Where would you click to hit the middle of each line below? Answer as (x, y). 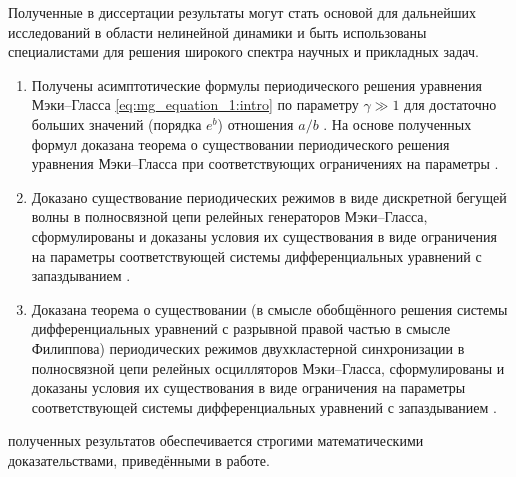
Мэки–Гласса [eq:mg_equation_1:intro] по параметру (195, 104)
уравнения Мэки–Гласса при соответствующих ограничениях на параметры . (265, 163)
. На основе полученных (397, 123)
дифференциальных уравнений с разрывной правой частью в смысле (241, 328)
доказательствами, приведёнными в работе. (139, 459)
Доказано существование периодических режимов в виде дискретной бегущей (269, 196)
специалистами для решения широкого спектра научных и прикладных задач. (243, 51)
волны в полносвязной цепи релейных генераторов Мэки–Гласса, (229, 216)
